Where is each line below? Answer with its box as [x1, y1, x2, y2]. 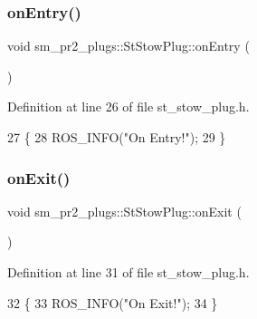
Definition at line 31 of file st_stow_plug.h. [7, 263, 250, 281]
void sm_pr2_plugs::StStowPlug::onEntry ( [7, 36, 250, 55]
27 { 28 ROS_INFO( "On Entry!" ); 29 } [7, 128, 226, 146]
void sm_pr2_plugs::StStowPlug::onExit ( [7, 201, 242, 220]
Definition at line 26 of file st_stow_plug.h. [7, 97, 250, 116]
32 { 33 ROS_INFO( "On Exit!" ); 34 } [7, 293, 218, 312]
